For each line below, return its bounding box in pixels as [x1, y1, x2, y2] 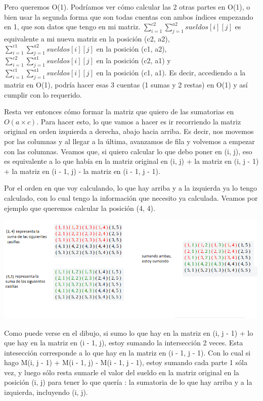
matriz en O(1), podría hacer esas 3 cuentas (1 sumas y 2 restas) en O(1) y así [4, 79, 248, 90]
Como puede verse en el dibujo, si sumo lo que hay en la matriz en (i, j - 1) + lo [4, 327, 253, 338]
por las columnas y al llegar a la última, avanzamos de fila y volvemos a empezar [4, 136, 255, 146]
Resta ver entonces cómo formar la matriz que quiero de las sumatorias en [4, 106, 234, 117]
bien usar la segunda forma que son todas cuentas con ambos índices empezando [4, 11, 253, 22]
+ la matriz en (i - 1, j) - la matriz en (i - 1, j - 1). [4, 165, 160, 176]
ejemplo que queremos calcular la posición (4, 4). [4, 202, 155, 213]
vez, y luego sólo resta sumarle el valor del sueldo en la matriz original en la [4, 367, 239, 377]
